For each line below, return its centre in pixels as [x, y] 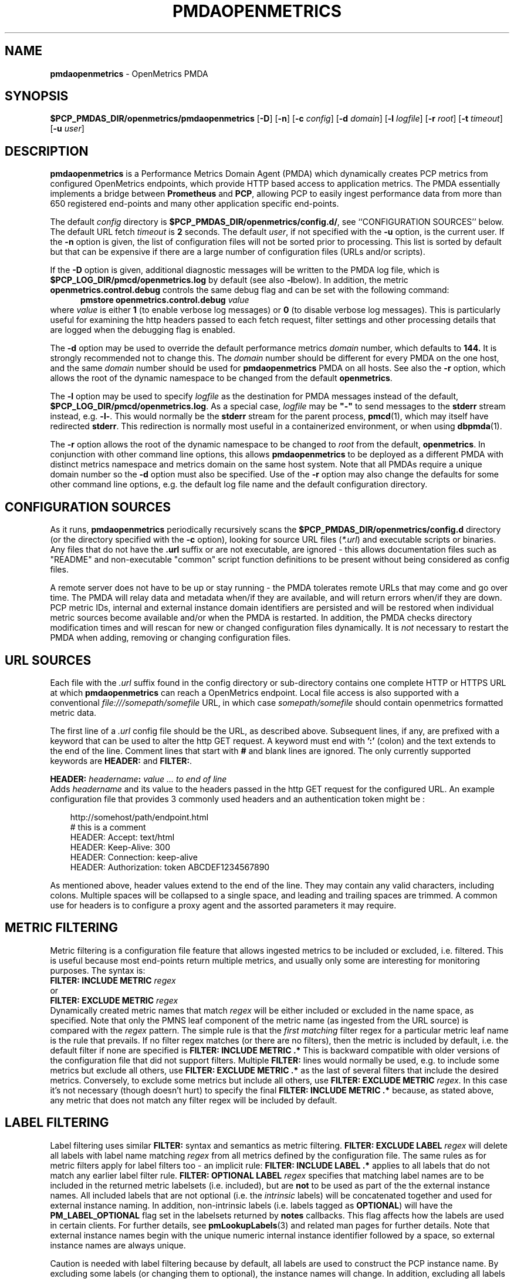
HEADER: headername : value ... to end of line [138, 779]
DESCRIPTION [47, 151]
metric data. [73, 712]
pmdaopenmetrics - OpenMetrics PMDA [129, 73]
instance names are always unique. [118, 1245]
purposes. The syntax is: [98, 970]
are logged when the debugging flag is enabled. [143, 330]
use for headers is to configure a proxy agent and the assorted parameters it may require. [223, 905]
